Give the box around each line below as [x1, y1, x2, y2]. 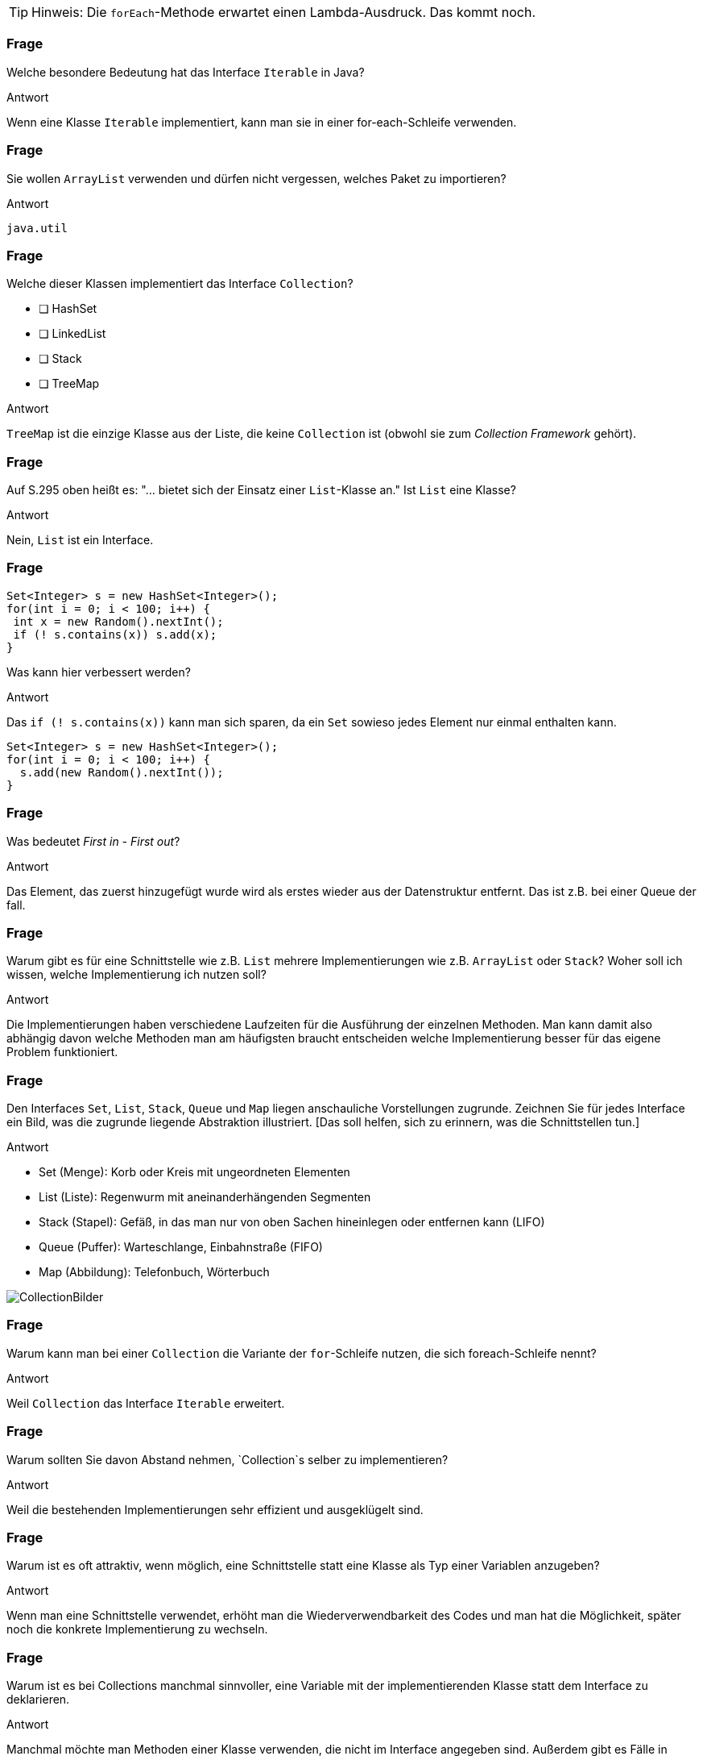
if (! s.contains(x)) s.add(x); [13, 627, 217, 641]
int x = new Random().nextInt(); [13, 614, 224, 628]
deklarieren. [6, 1692, 70, 1706]
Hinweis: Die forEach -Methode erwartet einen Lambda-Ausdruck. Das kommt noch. [31, 4, 536, 20]
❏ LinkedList [39, 327, 106, 341]
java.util [6, 221, 68, 235]
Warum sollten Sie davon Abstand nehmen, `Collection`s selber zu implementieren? [6, 1452, 449, 1467]
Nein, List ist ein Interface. [6, 533, 154, 547]
